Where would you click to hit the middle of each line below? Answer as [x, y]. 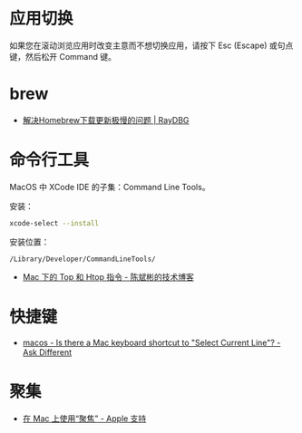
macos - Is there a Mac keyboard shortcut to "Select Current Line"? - [151, 342]
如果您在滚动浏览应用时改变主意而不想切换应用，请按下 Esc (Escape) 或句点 [151, 45]
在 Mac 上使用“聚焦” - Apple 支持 [84, 419]
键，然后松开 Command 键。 [63, 56]
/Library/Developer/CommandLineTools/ [83, 259]
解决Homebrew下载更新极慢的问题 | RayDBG [106, 120]
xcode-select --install [54, 223]
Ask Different [47, 352]
